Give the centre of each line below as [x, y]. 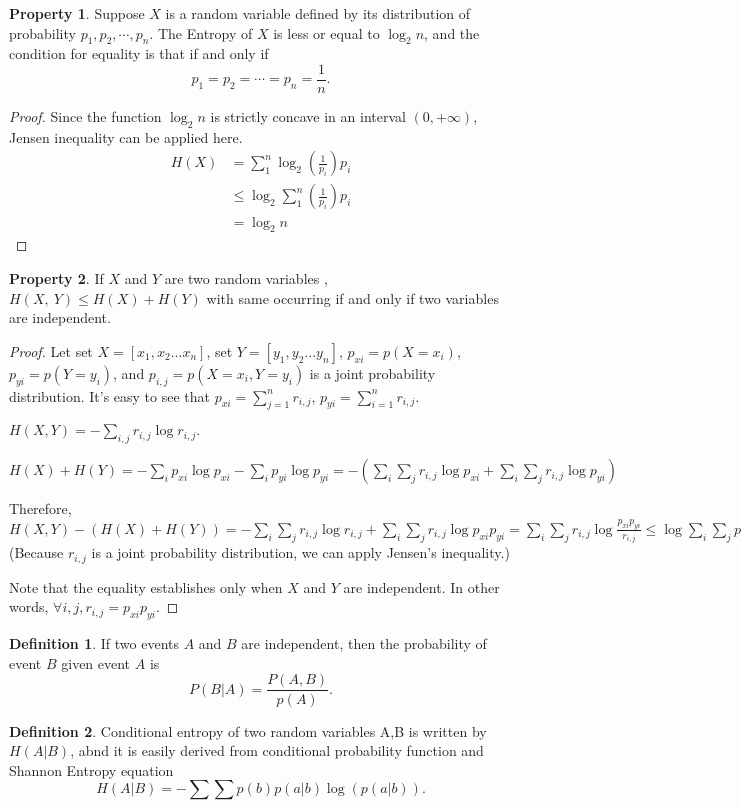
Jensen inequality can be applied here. [126, 136]
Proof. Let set [51, 350]
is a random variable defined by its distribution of [318, 13]
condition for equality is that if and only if [139, 53]
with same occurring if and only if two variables [352, 297]
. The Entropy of [201, 32]
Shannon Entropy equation [91, 769]
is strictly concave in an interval [308, 116]
